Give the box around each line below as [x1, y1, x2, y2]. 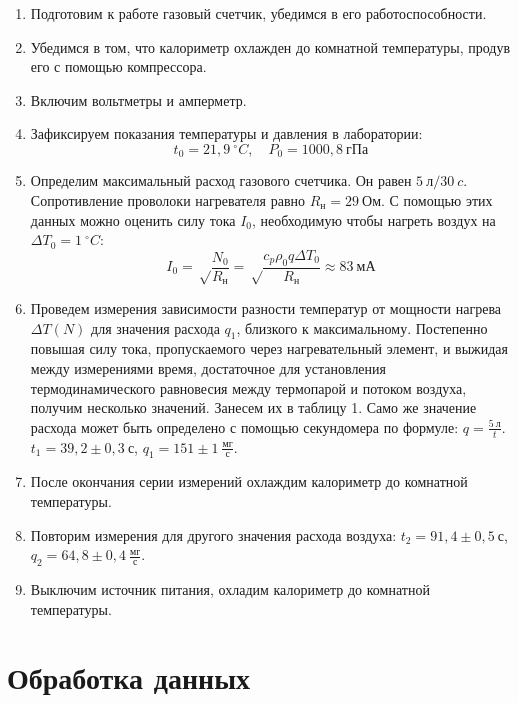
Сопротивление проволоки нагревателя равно [30, 190, 305, 211]
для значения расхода [91, 317, 220, 338]
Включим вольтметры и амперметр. [30, 89, 247, 110]
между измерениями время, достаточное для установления [30, 358, 387, 379]
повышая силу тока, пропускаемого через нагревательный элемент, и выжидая [30, 338, 509, 359]
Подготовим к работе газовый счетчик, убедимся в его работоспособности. [30, 3, 487, 23]
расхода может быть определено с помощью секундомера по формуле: [30, 416, 459, 437]
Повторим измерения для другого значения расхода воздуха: [30, 524, 397, 545]
